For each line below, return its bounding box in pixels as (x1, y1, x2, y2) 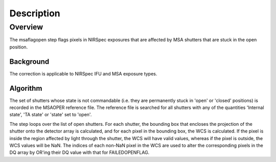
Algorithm (9, 84, 42, 93)
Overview (9, 22, 43, 32)
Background (9, 57, 50, 66)
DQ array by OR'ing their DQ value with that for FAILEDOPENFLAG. (9, 149, 150, 155)
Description (9, 8, 61, 19)
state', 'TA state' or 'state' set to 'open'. (9, 112, 92, 118)
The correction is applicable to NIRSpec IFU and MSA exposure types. (9, 70, 157, 76)
